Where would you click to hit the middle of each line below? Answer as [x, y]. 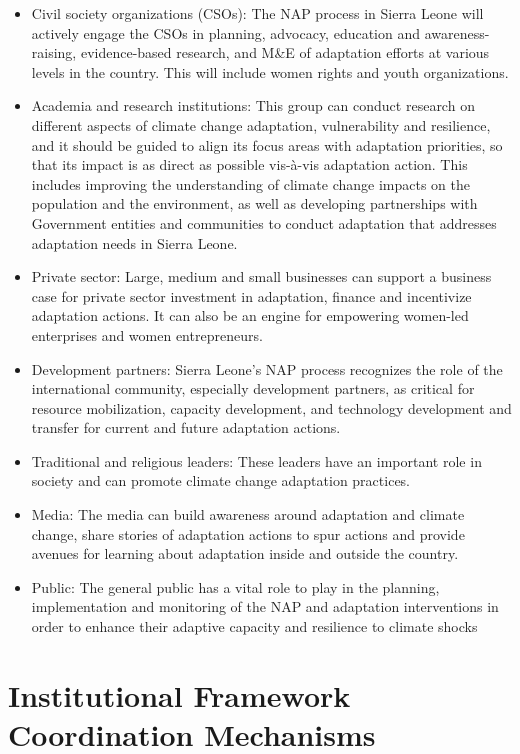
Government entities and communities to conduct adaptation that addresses [264, 222]
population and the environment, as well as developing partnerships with [254, 203]
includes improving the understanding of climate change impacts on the [251, 183]
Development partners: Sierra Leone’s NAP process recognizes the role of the [267, 368]
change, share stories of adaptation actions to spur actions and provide [248, 533]
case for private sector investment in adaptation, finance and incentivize [251, 295]
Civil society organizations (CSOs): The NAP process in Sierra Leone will [257, 13]
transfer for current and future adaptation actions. [186, 427]
